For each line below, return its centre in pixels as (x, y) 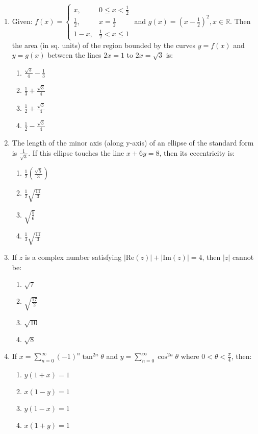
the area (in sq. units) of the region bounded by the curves (104, 45)
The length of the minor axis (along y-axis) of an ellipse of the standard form (133, 142)
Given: (22, 21)
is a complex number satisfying (73, 257)
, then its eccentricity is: (197, 152)
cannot (243, 257)
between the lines (74, 55)
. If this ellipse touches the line (76, 152)
